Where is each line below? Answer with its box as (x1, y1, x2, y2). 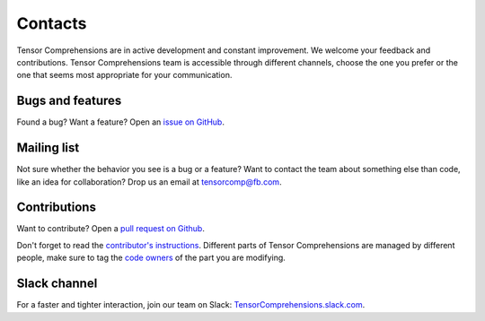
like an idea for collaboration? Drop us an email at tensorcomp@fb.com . (16, 176, 282, 187)
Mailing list (16, 140, 80, 156)
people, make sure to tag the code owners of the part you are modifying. (16, 252, 287, 264)
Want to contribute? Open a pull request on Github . (16, 223, 206, 234)
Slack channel (16, 276, 98, 291)
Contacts (16, 13, 87, 33)
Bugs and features (16, 93, 122, 108)
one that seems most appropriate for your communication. (16, 70, 233, 81)
